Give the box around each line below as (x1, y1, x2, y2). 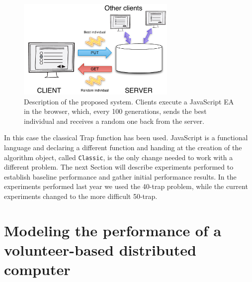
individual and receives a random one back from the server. (24, 115, 204, 126)
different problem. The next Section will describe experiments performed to (4, 162, 234, 172)
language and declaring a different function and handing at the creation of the (4, 142, 242, 152)
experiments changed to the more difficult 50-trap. (4, 190, 158, 201)
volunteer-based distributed (4, 239, 196, 260)
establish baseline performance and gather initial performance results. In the (4, 171, 237, 182)
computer (4, 259, 71, 280)
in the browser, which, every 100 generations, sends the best (24, 106, 207, 116)
